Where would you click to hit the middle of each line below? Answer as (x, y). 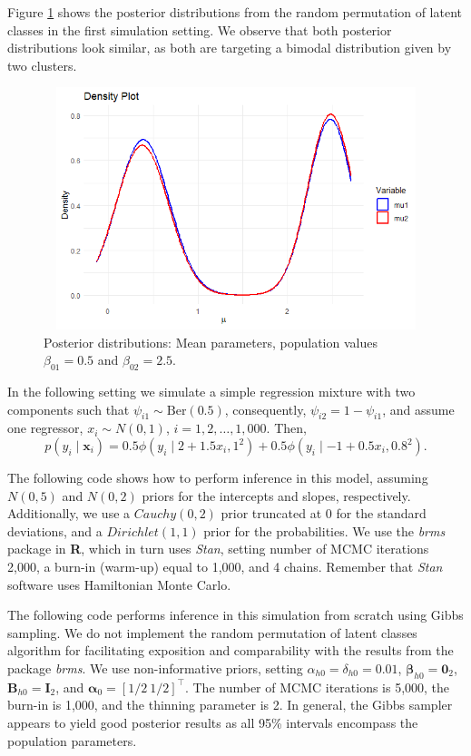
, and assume (418, 409)
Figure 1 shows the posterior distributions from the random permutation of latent (235, 12)
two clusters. (42, 65)
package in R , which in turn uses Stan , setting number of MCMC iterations (218, 549)
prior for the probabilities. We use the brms (324, 530)
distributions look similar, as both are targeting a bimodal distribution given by (230, 48)
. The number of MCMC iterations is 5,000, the (317, 687)
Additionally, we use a (69, 513)
